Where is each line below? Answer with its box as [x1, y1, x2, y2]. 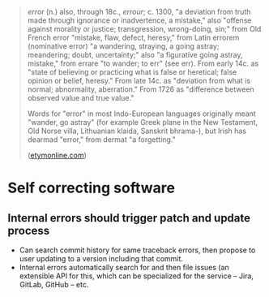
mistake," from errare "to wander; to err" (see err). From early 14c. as [27, 58, 259, 68]
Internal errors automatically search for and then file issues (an [19, 263, 230, 272]
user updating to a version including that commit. [19, 254, 184, 263]
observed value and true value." [27, 93, 134, 102]
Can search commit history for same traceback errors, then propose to [19, 245, 256, 255]
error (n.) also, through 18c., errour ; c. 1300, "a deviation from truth [27, 7, 251, 16]
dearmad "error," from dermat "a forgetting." [27, 135, 176, 144]
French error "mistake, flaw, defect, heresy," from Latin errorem [27, 32, 240, 42]
